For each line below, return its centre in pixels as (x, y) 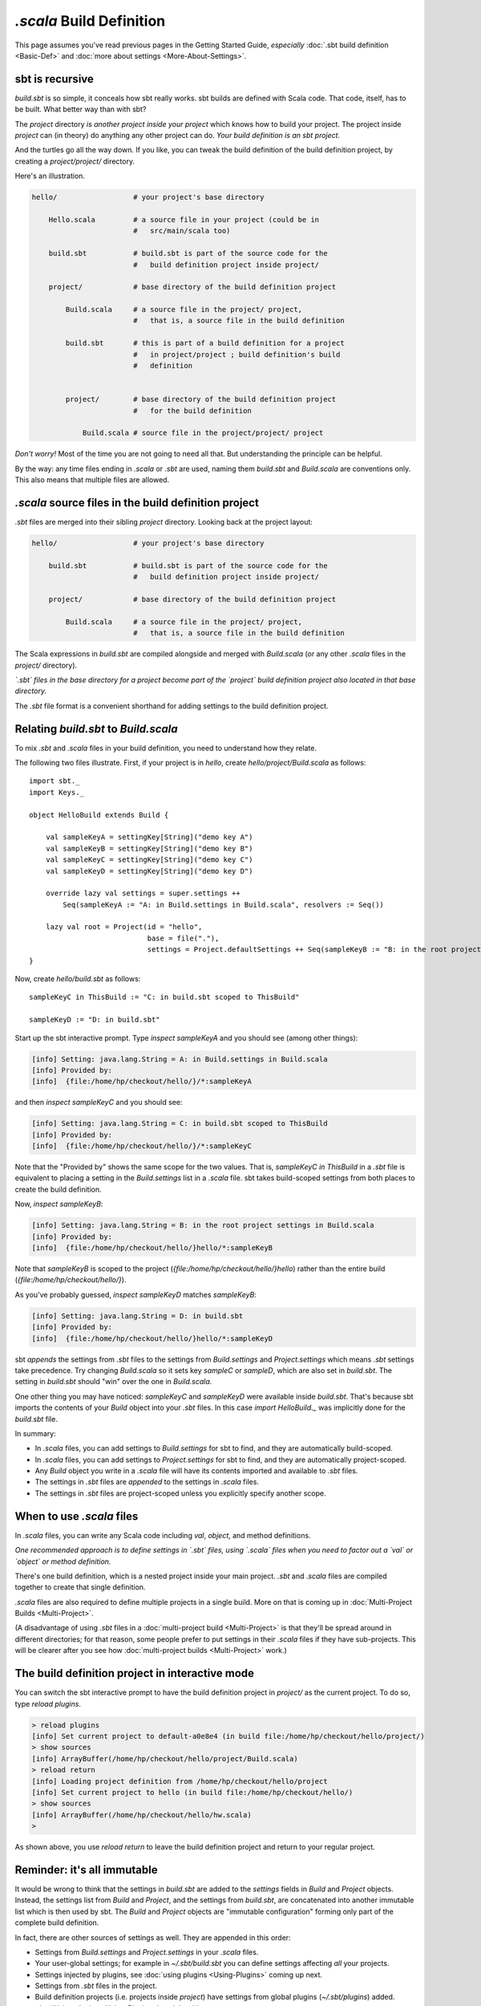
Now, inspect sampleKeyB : (59, 1204)
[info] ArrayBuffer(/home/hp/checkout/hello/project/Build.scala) (165, 1758)
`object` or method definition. (63, 1561)
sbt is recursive (54, 79)
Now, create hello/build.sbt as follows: (78, 979)
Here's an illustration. (50, 176)
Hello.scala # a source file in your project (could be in (184, 219)
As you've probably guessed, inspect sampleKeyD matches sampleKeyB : (135, 1294)
